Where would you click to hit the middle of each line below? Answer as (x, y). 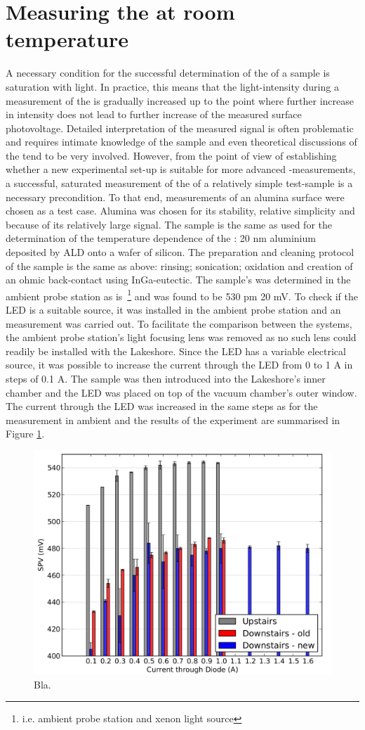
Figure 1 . (25, 434)
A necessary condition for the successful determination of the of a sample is (168, 73)
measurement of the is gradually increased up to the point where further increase (180, 100)
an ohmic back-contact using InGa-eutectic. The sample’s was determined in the (178, 280)
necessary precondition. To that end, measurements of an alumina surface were (175, 197)
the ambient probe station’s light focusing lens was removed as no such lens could (181, 337)
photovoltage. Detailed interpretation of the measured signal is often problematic (180, 128)
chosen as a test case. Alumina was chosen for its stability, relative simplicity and (180, 211)
